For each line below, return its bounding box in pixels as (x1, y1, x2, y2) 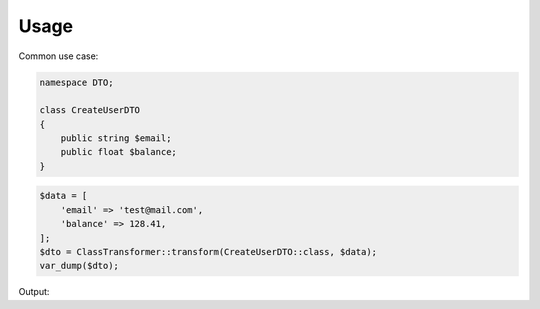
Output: (18, 286, 50, 298)
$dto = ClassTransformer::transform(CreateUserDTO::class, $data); (39, 246, 378, 258)
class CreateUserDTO (39, 105, 140, 116)
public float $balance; (60, 146, 177, 158)
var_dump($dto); (39, 260, 120, 272)
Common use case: (18, 50, 99, 62)
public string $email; (60, 133, 172, 144)
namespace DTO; (39, 76, 114, 88)
